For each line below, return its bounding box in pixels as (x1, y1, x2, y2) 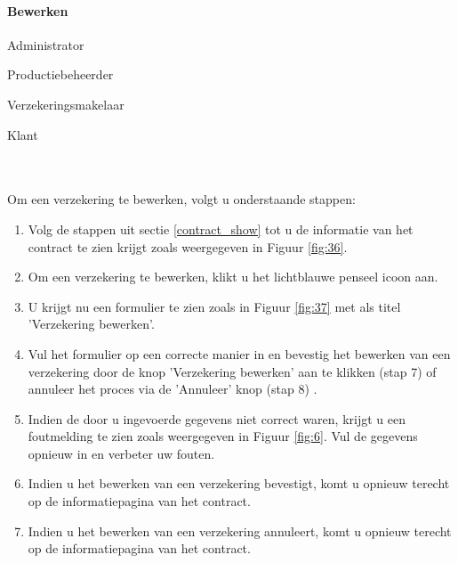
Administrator (7, 35, 84, 53)
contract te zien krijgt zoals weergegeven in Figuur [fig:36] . (28, 237, 348, 256)
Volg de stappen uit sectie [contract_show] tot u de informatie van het (28, 219, 414, 238)
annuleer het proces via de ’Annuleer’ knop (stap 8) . (28, 379, 317, 398)
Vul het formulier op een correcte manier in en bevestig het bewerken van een (28, 344, 451, 363)
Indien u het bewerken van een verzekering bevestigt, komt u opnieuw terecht (28, 474, 450, 493)
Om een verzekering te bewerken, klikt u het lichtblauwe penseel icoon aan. (28, 267, 438, 286)
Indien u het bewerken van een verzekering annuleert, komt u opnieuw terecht (28, 521, 452, 540)
